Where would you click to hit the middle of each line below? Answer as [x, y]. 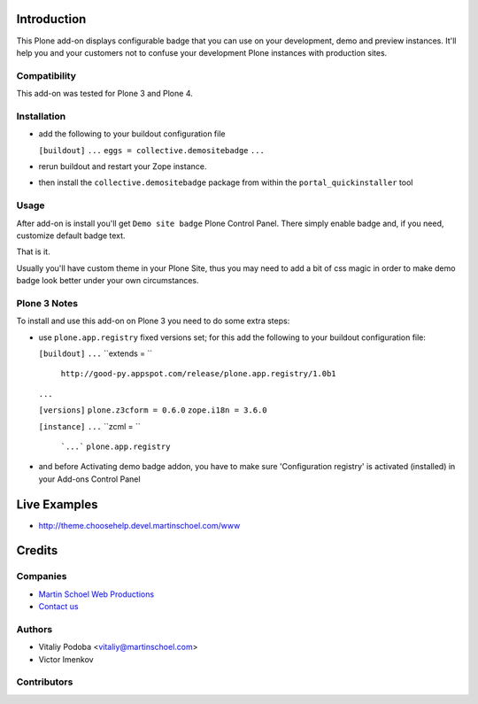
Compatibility [46, 75]
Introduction [51, 19]
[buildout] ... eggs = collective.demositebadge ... [151, 150]
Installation [41, 116]
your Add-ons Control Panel [89, 479]
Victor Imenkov [66, 659]
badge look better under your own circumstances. [108, 281]
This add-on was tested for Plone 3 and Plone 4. [105, 94]
